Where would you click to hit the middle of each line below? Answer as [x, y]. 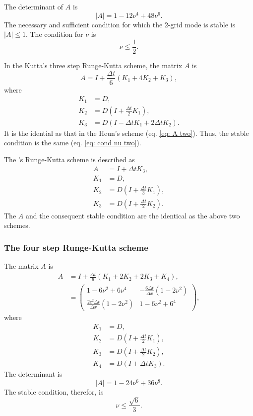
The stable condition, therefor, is [54, 391]
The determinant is [33, 374]
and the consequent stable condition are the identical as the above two [133, 215]
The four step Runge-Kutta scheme [76, 247]
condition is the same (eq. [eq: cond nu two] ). [73, 143]
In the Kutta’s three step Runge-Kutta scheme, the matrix [93, 65]
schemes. [17, 225]
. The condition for [54, 34]
